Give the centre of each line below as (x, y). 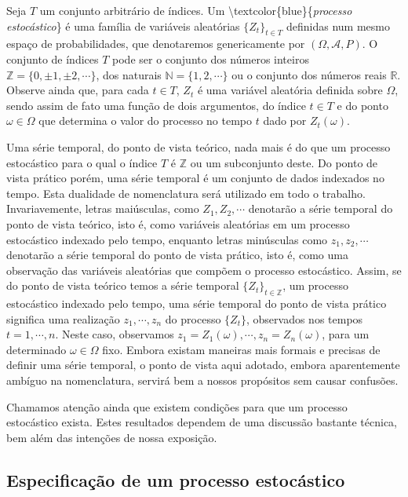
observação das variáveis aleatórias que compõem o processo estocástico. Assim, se (204, 270)
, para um (346, 334)
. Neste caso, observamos (115, 334)
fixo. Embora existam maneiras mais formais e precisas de (241, 349)
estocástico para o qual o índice (82, 162)
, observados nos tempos (304, 318)
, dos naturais (129, 74)
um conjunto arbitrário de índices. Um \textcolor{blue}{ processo (196, 10)
